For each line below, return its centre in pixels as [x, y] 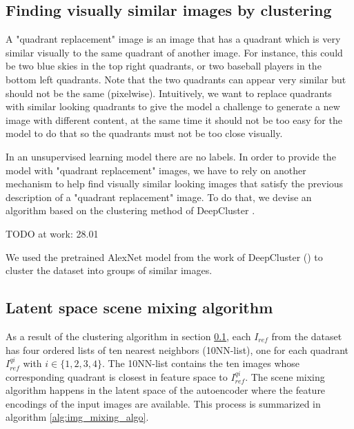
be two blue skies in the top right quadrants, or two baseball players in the [164, 66]
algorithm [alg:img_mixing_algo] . [77, 417]
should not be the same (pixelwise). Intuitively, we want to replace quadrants [169, 93]
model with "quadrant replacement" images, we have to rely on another [156, 170]
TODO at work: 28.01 [52, 233]
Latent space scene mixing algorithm [139, 307]
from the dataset [307, 336]
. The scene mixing [285, 376]
